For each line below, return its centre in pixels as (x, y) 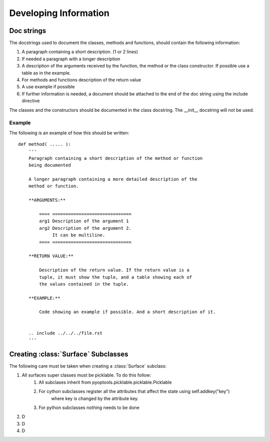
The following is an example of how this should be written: (69, 133)
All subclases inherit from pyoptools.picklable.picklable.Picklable (105, 382)
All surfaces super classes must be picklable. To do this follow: (86, 375)
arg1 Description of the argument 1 (84, 221)
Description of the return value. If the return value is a (114, 270)
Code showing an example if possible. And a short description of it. (127, 312)
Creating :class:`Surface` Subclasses (69, 354)
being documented (49, 165)
